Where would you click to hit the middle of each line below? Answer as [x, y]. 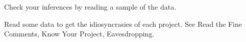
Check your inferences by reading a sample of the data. [90, 7]
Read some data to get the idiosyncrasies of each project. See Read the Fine [123, 24]
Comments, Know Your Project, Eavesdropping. [79, 34]
